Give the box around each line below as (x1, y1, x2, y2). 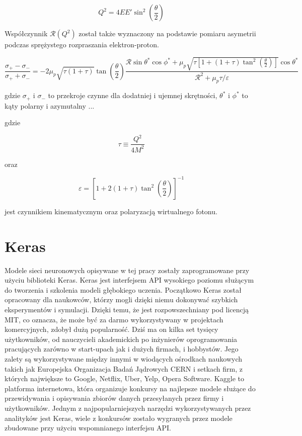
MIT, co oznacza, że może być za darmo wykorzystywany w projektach (5, 314, 223, 324)
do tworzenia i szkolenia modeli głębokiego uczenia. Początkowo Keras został (5, 284, 242, 295)
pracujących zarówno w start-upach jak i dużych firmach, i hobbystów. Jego (5, 343, 239, 354)
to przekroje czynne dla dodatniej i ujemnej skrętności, (48, 90, 217, 101)
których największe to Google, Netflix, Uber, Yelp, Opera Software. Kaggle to (5, 373, 244, 384)
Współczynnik (5, 28, 48, 38)
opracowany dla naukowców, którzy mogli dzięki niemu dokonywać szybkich (5, 294, 238, 305)
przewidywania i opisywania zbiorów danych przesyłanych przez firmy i (5, 393, 224, 403)
